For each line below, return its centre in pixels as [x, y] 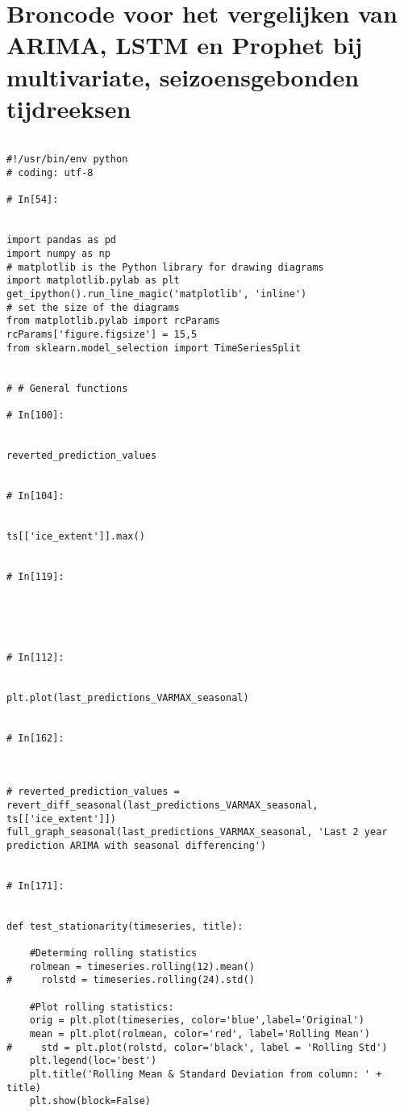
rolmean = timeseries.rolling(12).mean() [142, 966]
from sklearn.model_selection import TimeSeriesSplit [154, 348]
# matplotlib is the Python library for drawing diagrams [165, 267]
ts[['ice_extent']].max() [76, 536]
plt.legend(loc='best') [93, 1061]
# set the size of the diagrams [93, 307]
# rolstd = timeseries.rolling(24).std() [131, 980]
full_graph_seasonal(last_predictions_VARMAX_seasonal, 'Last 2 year [197, 832]
